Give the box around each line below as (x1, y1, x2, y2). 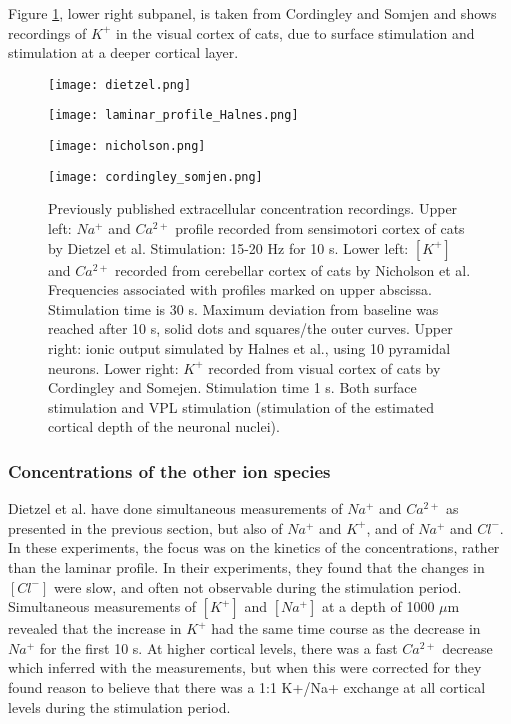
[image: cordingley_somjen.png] (48, 169, 263, 184)
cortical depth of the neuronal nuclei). (48, 416, 280, 437)
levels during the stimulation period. (8, 696, 231, 717)
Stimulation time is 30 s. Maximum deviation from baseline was (48, 298, 439, 319)
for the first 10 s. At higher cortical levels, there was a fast (39, 637, 398, 658)
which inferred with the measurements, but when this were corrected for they (8, 657, 482, 678)
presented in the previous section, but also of (8, 517, 283, 538)
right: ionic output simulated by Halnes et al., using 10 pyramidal (48, 337, 451, 358)
